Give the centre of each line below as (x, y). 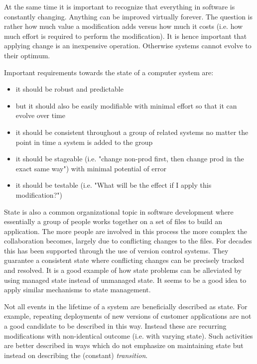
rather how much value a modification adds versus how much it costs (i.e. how (124, 26)
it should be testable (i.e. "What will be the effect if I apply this (114, 185)
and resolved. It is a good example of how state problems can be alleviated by (123, 270)
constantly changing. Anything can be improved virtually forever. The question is (128, 16)
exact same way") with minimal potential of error (91, 168)
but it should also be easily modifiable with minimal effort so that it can (126, 105)
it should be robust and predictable (69, 89)
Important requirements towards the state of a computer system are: (109, 72)
